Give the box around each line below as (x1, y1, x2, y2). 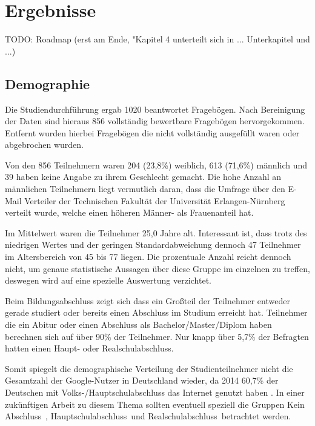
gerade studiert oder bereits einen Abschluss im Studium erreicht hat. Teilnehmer (5, 306, 308, 319)
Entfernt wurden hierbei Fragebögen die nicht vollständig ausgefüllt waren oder (5, 126, 300, 139)
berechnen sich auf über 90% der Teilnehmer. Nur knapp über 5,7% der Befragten (5, 330, 309, 342)
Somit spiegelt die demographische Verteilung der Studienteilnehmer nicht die (5, 362, 293, 374)
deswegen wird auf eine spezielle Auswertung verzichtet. (5, 274, 211, 287)
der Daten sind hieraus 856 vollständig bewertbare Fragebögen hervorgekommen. (5, 115, 305, 127)
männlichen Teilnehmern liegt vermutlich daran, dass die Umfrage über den (5, 182, 285, 195)
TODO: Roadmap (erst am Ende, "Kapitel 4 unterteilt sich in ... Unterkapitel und (5, 33, 310, 45)
